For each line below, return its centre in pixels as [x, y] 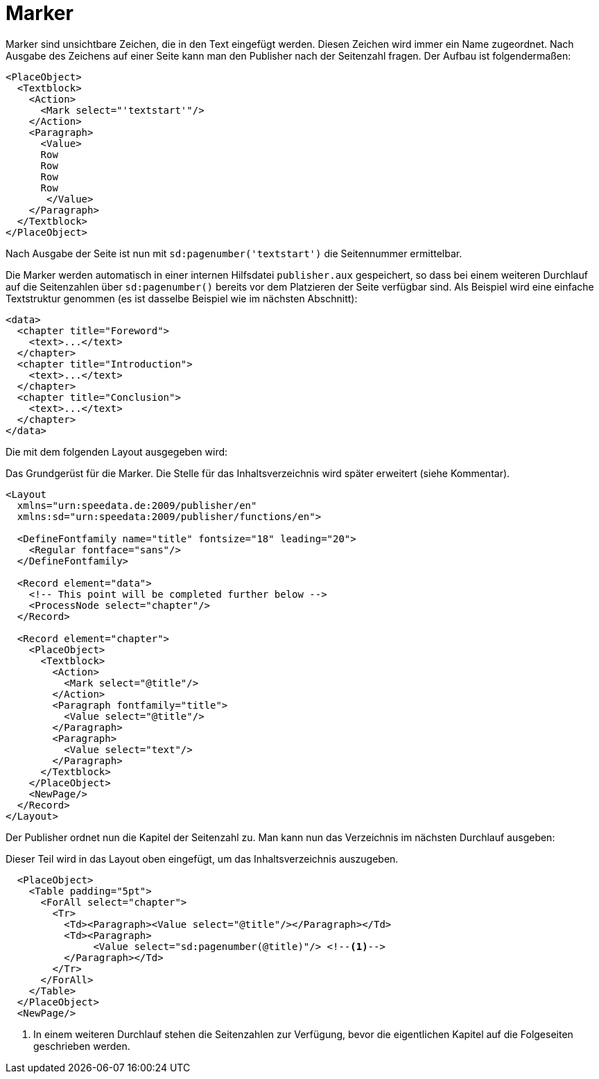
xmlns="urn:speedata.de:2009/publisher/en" [137, 505]
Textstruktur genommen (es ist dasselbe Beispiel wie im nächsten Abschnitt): [182, 298]
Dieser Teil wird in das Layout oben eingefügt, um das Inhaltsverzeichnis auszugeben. [202, 858]
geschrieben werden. [82, 1046]
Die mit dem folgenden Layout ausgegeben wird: [117, 451]
